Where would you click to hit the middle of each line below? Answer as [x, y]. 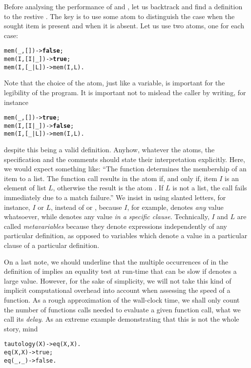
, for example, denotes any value [175, 207]
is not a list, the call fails [210, 188]
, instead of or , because [86, 207]
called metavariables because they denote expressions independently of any [115, 226]
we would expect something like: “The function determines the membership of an [125, 169]
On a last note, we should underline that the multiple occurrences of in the [116, 261]
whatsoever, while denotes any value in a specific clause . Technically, [107, 216]
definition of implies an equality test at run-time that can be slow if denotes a [120, 271]
